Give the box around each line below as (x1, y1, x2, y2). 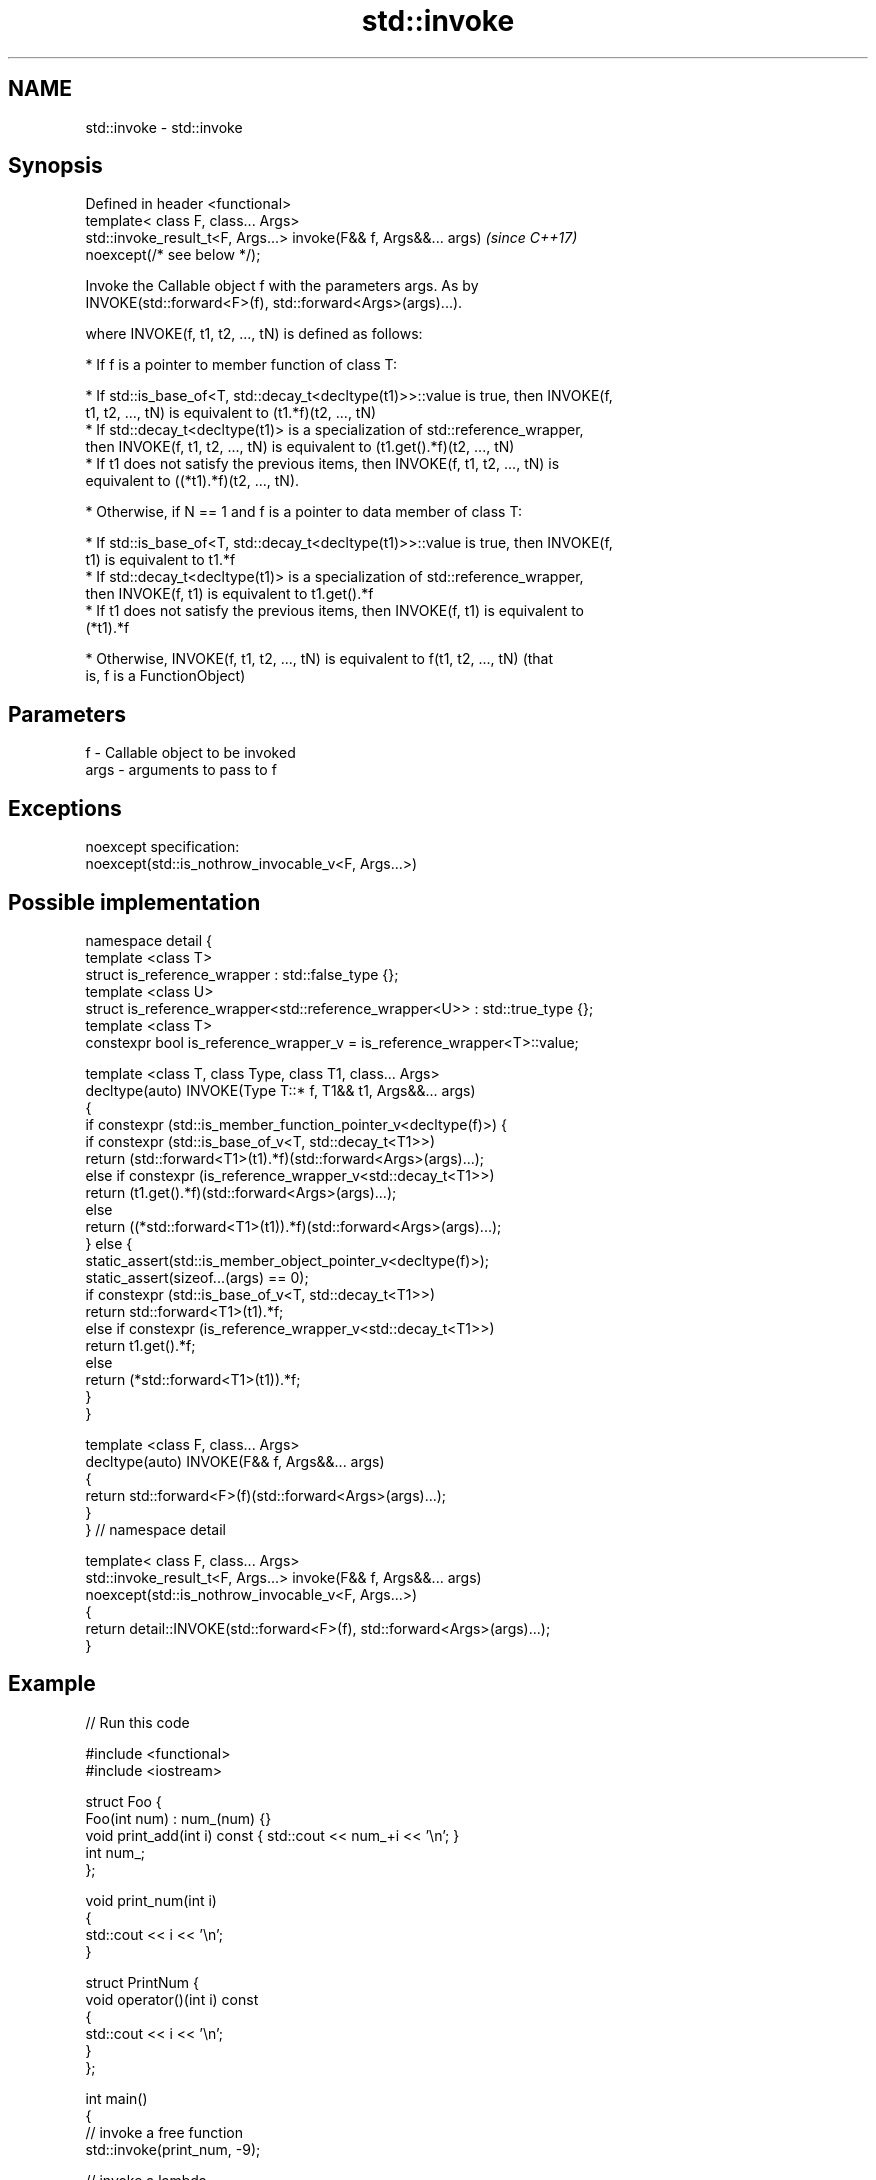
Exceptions (8, 795, 122, 821)
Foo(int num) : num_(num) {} (85, 1809, 272, 1827)
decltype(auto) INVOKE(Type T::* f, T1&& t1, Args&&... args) (85, 1081, 476, 1099)
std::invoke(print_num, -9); (85, 2140, 261, 2158)
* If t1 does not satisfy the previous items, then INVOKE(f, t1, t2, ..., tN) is (85, 455, 560, 473)
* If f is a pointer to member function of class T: (85, 356, 398, 374)
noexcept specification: (85, 838, 240, 856)
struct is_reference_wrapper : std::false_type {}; (85, 965, 399, 983)
